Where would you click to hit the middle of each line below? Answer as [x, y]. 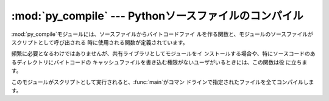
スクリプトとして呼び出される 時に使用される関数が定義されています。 [100, 42]
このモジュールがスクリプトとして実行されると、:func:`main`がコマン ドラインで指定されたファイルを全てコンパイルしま [163, 82]
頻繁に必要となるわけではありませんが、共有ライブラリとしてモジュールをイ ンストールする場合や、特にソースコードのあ [164, 54]
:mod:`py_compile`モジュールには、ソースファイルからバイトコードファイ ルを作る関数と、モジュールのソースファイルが [162, 34]
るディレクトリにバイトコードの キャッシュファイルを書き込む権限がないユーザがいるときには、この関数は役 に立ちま [159, 62]
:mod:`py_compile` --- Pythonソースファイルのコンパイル [157, 16]
